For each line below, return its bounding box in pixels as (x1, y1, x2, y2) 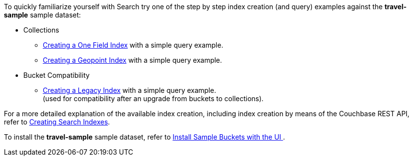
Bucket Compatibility (23, 71, 90, 79)
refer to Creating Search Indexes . (4, 118, 110, 126)
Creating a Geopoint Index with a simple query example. (43, 56, 222, 64)
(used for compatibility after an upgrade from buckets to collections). (43, 94, 264, 103)
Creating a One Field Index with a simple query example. (43, 41, 224, 49)
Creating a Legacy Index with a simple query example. (43, 86, 216, 94)
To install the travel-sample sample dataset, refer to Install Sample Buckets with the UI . (4, 133, 285, 141)
